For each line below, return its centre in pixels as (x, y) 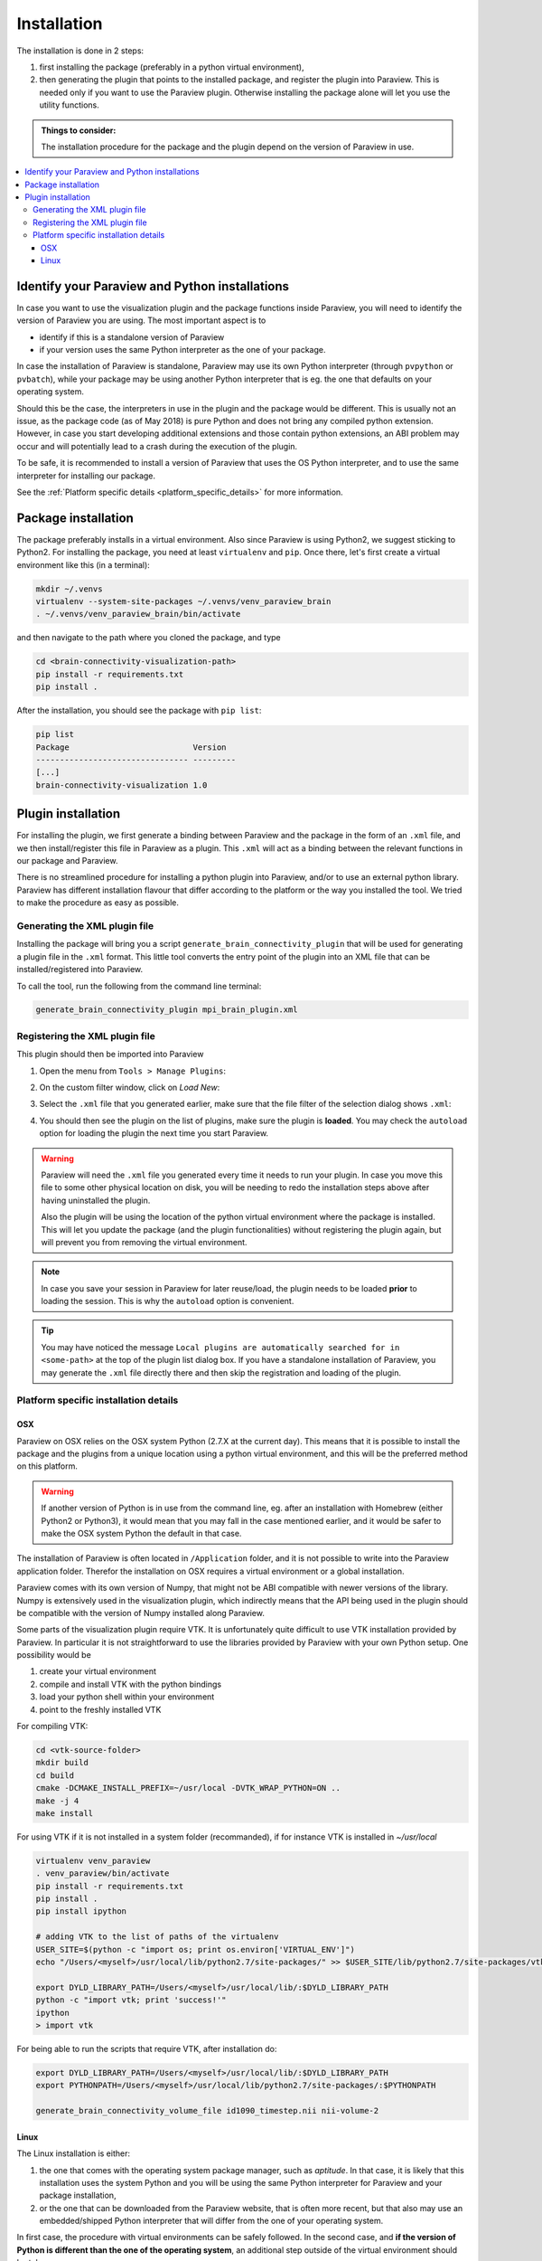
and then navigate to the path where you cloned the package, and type (149, 638)
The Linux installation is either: (74, 2153)
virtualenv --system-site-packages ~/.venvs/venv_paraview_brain (183, 602)
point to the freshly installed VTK (100, 1709)
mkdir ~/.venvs (69, 589)
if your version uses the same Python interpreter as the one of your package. (182, 350)
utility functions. (69, 105)
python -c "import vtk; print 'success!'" (131, 2000)
